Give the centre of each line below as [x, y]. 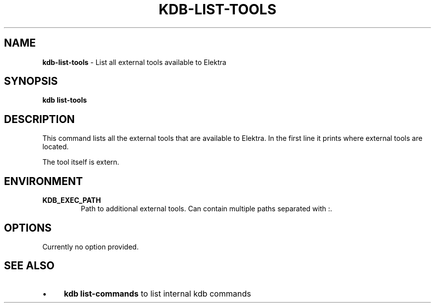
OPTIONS [28, 228]
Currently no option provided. [91, 246]
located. [56, 147]
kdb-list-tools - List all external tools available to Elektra [134, 62]
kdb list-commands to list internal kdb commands [157, 293]
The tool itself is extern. [81, 162]
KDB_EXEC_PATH [72, 200]
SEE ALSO [29, 266]
